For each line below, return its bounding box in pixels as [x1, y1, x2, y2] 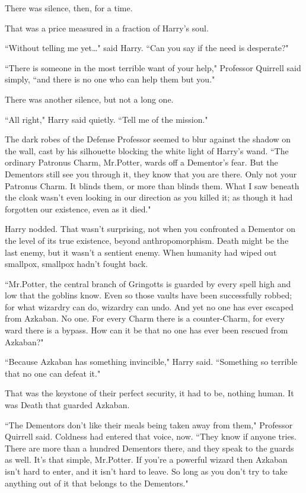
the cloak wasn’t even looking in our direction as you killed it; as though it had [5, 191, 293, 203]
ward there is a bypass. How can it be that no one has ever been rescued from [5, 324, 288, 336]
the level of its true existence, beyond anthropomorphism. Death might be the [5, 234, 289, 246]
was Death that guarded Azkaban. [5, 399, 130, 411]
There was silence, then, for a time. [5, 2, 133, 14]
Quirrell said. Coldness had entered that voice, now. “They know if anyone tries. [5, 430, 297, 443]
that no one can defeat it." [5, 367, 101, 379]
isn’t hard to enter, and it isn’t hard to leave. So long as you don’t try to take [5, 465, 288, 477]
